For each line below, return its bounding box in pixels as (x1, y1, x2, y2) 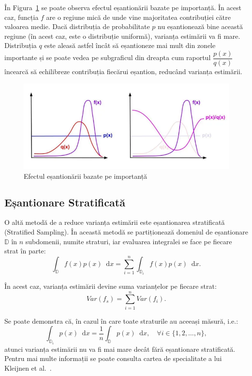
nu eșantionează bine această (158, 21, 243, 31)
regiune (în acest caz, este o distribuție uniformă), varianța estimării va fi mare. (4, 31, 240, 41)
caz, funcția (4, 12, 39, 22)
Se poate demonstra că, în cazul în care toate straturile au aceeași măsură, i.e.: (4, 315, 238, 326)
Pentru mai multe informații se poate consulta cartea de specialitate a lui (4, 353, 222, 363)
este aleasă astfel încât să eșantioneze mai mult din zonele (44, 40, 216, 50)
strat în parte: (4, 246, 46, 256)
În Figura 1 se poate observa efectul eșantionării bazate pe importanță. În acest (4, 2, 241, 12)
